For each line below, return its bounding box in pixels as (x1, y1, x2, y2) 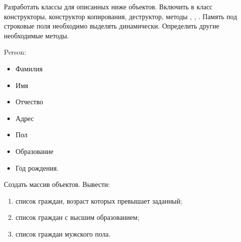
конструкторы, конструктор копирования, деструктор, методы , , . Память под (4, 11, 237, 21)
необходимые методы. (4, 30, 69, 40)
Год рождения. (15, 162, 59, 173)
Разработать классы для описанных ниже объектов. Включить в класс (4, 1, 213, 11)
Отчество (15, 96, 43, 107)
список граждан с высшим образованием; (15, 212, 140, 222)
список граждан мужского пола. (15, 228, 111, 239)
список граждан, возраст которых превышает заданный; (15, 195, 182, 206)
